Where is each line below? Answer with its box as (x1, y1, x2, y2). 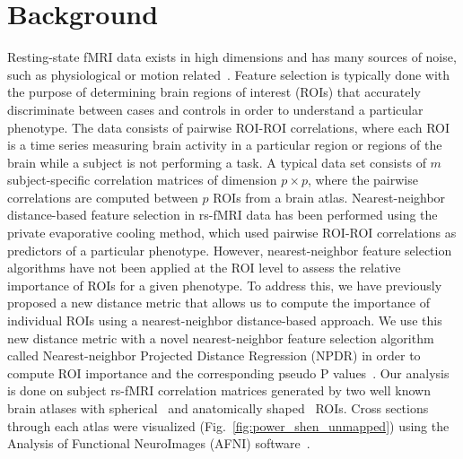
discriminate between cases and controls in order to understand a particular (7, 100, 424, 118)
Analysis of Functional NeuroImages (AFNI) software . (7, 434, 310, 453)
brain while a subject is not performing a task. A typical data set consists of (7, 152, 426, 171)
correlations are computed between (7, 187, 198, 206)
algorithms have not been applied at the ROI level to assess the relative (7, 258, 401, 277)
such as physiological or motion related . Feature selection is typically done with (7, 65, 450, 83)
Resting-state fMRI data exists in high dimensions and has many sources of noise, (7, 48, 457, 66)
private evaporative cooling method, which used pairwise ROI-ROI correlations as (7, 223, 457, 242)
